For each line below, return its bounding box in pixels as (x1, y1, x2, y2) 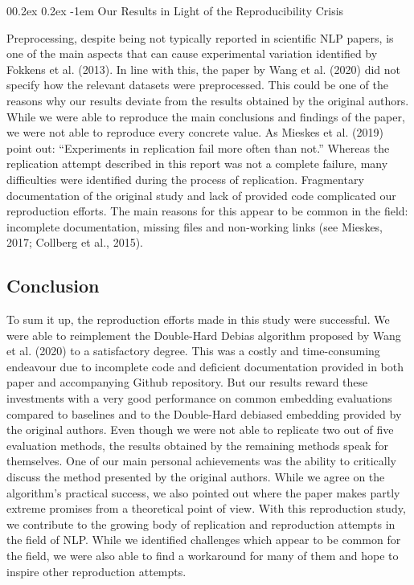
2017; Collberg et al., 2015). (6, 234, 143, 251)
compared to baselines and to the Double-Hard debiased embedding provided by (6, 405, 402, 422)
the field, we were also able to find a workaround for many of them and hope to (6, 547, 399, 564)
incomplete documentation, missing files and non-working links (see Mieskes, (6, 218, 383, 235)
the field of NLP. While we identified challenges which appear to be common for (6, 531, 401, 548)
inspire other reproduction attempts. (6, 562, 187, 579)
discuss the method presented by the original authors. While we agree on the (6, 468, 385, 485)
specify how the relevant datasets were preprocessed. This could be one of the (6, 76, 389, 93)
